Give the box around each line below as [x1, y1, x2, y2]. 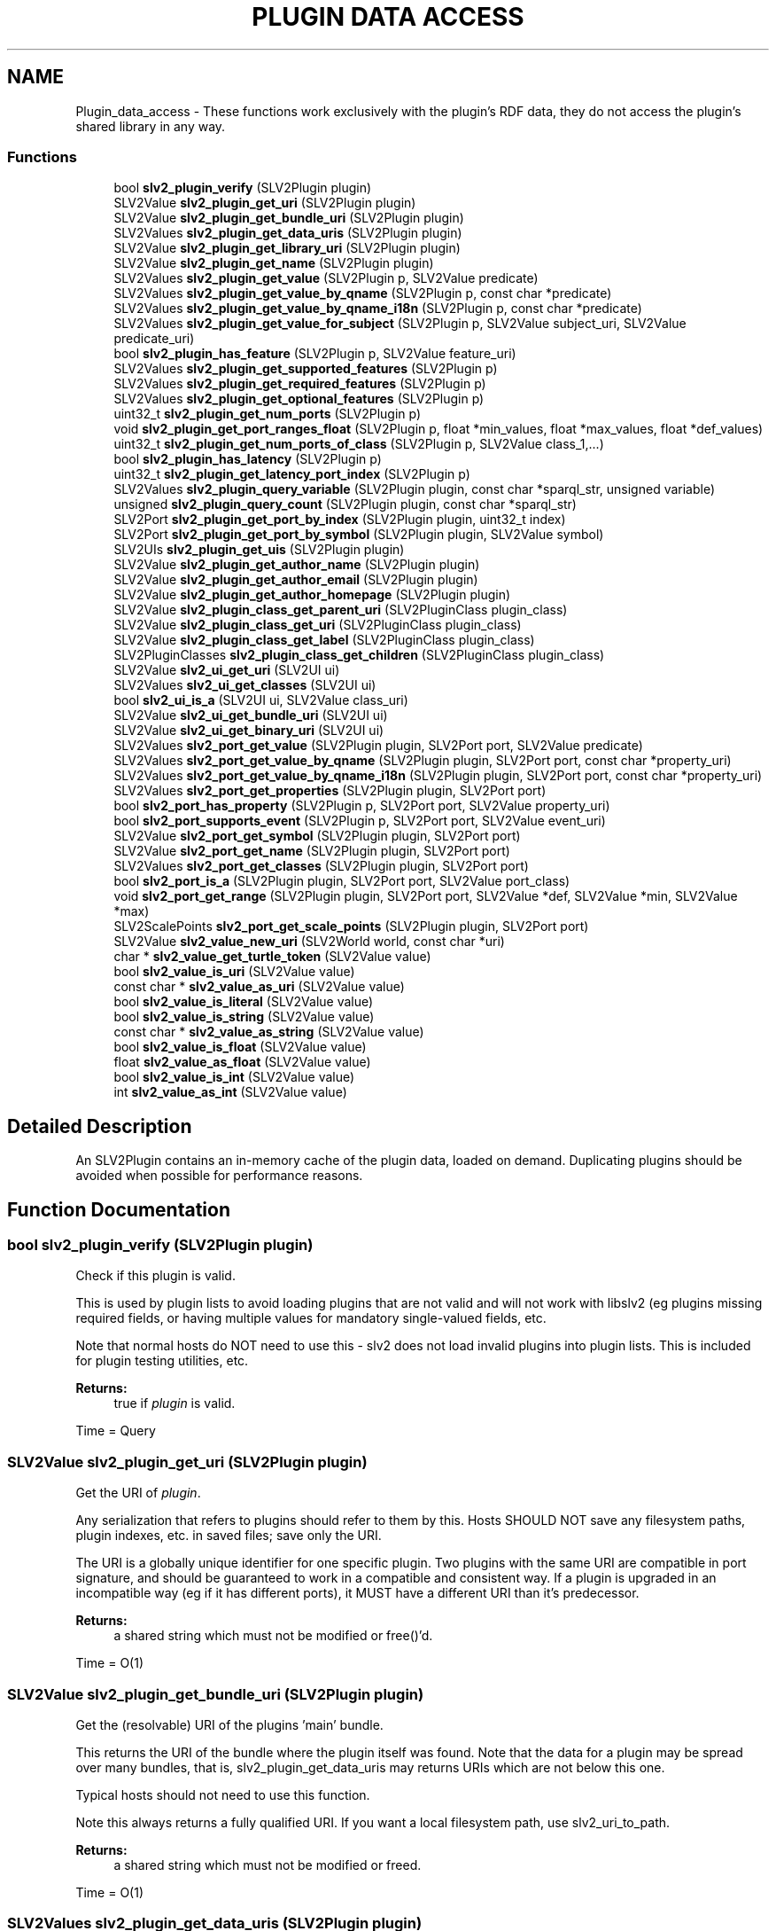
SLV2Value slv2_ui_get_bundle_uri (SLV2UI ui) [113, 708, 388, 723]
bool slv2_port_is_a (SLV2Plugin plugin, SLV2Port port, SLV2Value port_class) [113, 873, 570, 889]
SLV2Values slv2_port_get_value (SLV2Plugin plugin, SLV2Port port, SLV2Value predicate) [113, 738, 643, 754]
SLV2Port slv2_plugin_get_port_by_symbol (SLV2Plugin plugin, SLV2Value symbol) [113, 527, 604, 543]
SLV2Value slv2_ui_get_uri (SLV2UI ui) [113, 662, 340, 678]
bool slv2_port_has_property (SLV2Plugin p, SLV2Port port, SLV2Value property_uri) [113, 798, 610, 814]
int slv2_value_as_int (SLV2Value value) [113, 1084, 347, 1100]
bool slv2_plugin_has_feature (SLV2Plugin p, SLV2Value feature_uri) [113, 346, 516, 362]
